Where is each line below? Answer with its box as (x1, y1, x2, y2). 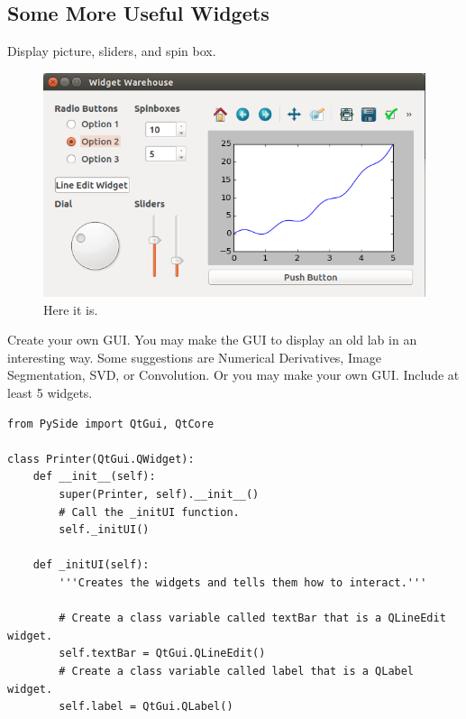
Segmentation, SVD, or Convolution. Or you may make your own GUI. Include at (7, 365, 460, 384)
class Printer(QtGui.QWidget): (7, 452, 195, 466)
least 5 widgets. (7, 383, 93, 402)
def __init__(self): (32, 470, 156, 484)
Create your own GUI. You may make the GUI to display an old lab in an (7, 330, 417, 349)
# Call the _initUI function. (59, 505, 240, 519)
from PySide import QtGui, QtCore (7, 417, 215, 430)
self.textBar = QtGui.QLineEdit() (59, 647, 266, 660)
